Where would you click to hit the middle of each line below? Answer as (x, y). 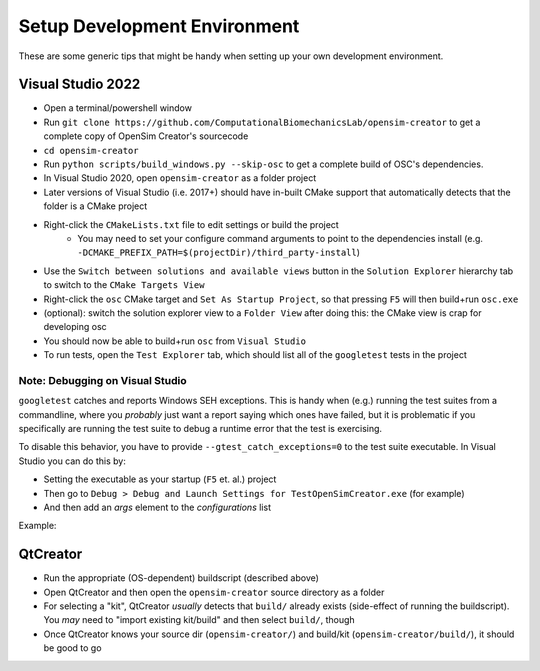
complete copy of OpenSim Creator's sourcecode (146, 136)
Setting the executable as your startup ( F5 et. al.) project (160, 479)
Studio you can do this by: (72, 461)
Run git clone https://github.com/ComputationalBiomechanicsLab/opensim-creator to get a (262, 122)
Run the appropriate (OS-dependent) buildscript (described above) (181, 578)
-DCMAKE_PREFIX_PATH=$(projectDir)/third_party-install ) (218, 252)
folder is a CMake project (95, 206)
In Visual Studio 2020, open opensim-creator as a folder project (180, 178)
